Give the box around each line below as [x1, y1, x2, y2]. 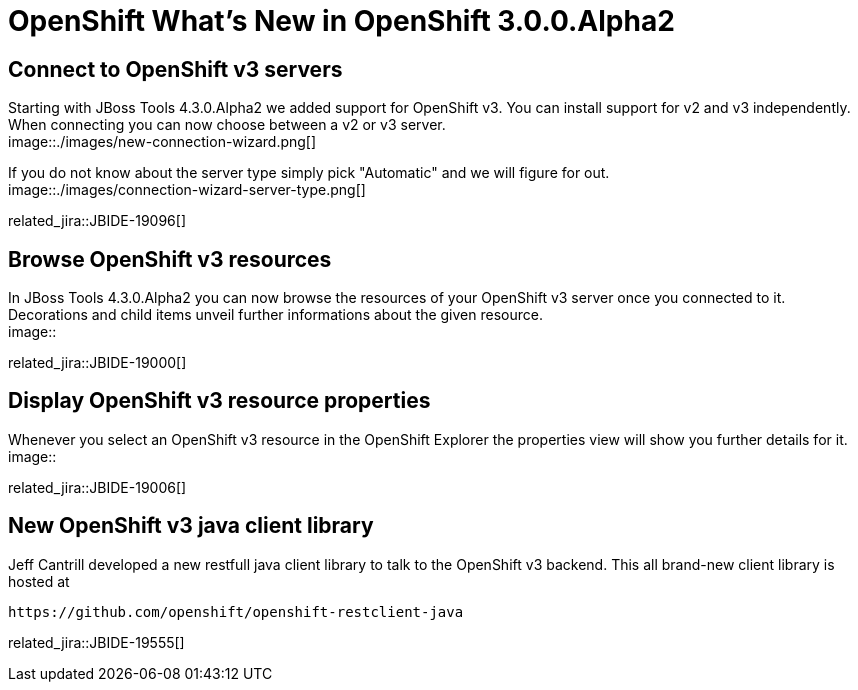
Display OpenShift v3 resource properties [8, 388, 431, 414]
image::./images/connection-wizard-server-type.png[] [8, 181, 366, 199]
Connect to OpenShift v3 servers [8, 56, 343, 82]
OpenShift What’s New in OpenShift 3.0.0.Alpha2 [8, 4, 675, 38]
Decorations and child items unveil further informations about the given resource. [8, 306, 543, 324]
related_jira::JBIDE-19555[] [8, 633, 185, 651]
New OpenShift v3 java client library [8, 513, 374, 539]
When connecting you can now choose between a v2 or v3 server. [8, 116, 446, 134]
